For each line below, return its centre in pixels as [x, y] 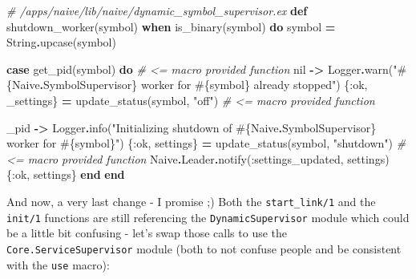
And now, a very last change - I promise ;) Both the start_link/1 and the [191, 201]
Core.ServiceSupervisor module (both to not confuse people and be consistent [204, 248]
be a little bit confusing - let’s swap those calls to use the [147, 233]
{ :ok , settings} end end [66, 174]
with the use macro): [58, 264]
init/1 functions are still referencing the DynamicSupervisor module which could [208, 217]
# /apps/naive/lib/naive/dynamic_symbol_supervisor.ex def [157, 10]
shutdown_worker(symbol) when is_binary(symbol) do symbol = [171, 26]
